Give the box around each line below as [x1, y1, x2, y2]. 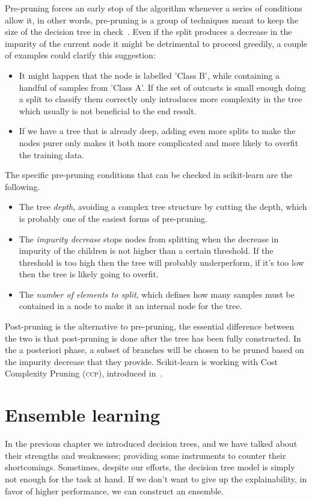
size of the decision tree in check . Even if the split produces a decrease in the [5, 25, 292, 38]
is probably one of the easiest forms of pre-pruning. [19, 212, 207, 224]
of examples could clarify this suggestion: [5, 49, 156, 61]
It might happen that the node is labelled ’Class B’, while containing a [19, 69, 280, 81]
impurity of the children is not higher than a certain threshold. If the [19, 244, 274, 257]
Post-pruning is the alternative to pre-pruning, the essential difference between [5, 320, 295, 333]
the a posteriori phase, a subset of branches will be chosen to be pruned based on [5, 343, 304, 356]
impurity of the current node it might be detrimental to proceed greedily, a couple [5, 37, 308, 49]
